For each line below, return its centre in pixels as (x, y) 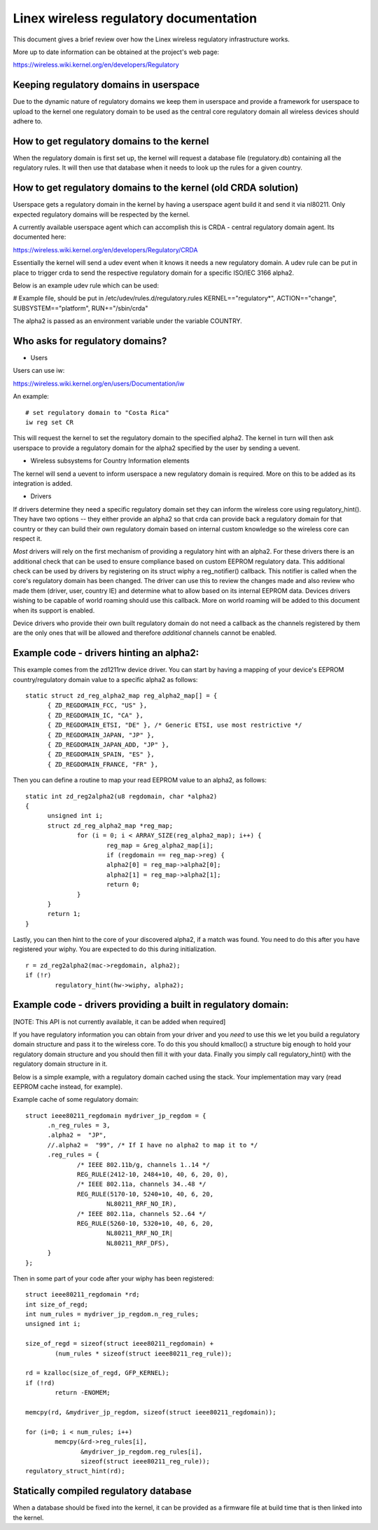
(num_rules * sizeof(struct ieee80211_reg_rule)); (143, 1353)
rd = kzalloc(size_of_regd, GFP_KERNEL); (97, 1373)
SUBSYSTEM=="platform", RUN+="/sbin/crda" (80, 308)
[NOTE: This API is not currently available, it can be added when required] (119, 1022)
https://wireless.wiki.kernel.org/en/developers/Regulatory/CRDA (105, 250)
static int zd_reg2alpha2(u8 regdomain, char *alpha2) (121, 796)
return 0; (123, 884)
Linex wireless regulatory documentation (135, 18)
